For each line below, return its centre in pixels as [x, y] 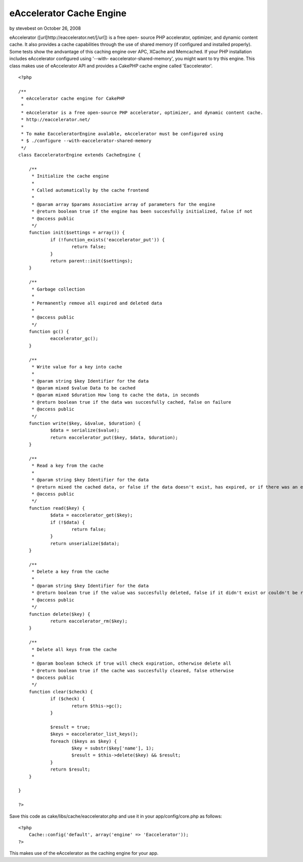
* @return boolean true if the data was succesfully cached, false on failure [132, 402]
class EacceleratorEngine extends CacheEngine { [80, 155]
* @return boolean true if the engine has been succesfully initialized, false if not [142, 211]
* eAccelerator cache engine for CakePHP [73, 99]
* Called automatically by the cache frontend [90, 190]
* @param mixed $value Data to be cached [84, 388]
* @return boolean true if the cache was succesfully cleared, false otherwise [133, 670]
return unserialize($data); [85, 543]
